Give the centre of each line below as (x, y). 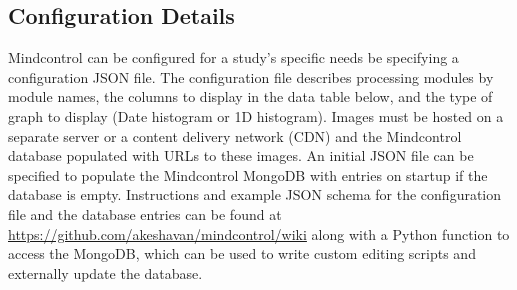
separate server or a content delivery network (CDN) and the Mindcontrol (235, 135)
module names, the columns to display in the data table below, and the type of (250, 96)
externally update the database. (105, 272)
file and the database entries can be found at (145, 213)
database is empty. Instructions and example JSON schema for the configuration (255, 194)
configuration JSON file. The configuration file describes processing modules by (251, 76)
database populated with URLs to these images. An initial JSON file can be (241, 155)
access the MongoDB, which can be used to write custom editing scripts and (242, 253)
